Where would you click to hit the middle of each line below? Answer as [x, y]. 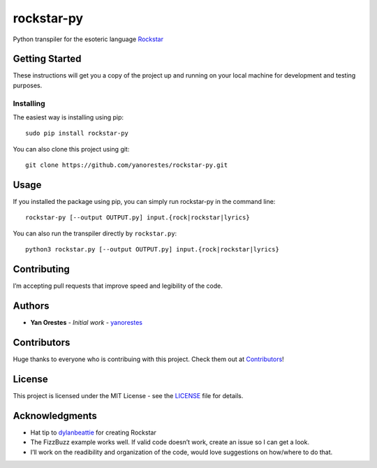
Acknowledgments [55, 416]
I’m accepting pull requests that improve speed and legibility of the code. [118, 286]
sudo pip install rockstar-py [77, 133]
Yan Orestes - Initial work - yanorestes [87, 323]
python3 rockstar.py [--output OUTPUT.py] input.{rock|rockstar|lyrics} [152, 249]
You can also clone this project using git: [71, 149]
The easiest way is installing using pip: [68, 117]
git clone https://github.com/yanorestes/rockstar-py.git [127, 165]
